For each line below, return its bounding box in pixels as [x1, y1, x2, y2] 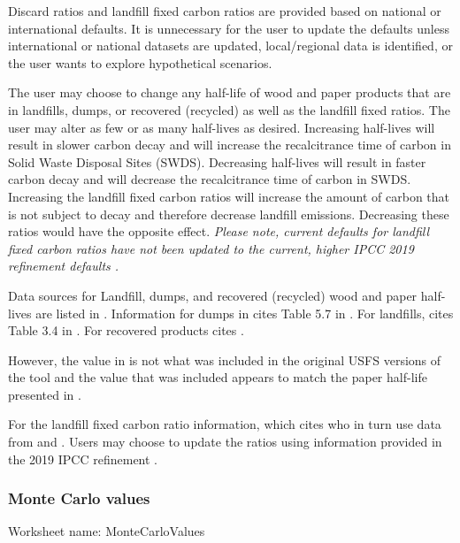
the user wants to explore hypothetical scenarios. [8, 53, 272, 72]
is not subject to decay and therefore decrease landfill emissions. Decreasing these [8, 204, 449, 223]
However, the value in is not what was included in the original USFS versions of [8, 350, 441, 369]
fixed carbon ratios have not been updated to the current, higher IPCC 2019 [8, 239, 414, 257]
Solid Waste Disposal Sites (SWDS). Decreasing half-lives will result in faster [8, 152, 426, 171]
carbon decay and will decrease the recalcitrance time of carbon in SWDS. [8, 170, 411, 188]
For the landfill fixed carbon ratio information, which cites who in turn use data [8, 415, 441, 433]
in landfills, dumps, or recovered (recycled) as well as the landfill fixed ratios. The [8, 100, 450, 119]
